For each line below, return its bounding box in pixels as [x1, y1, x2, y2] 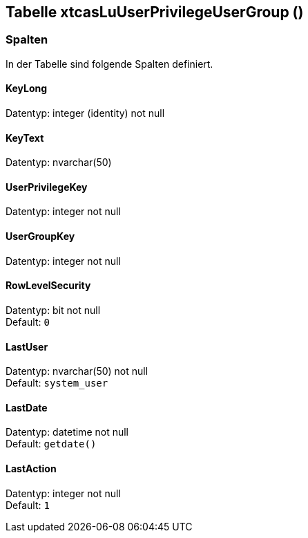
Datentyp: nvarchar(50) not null [6, 365, 148, 378]
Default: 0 [6, 315, 50, 328]
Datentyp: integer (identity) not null [6, 107, 165, 120]
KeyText [6, 131, 44, 144]
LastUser [6, 340, 48, 353]
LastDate [6, 401, 48, 414]
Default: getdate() [6, 438, 97, 450]
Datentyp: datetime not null [6, 426, 128, 438]
